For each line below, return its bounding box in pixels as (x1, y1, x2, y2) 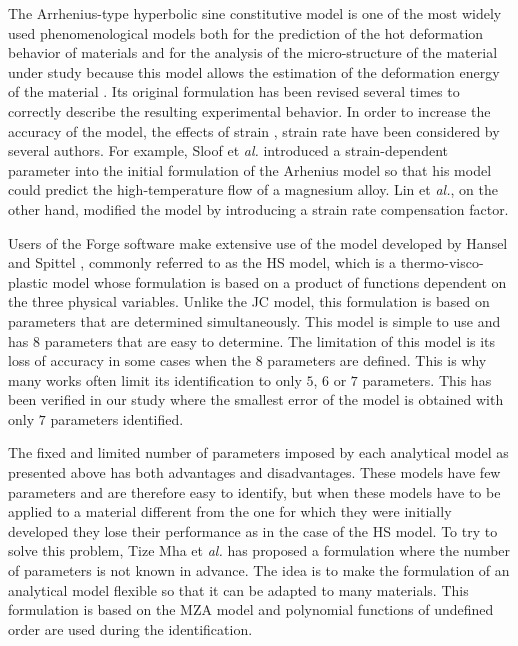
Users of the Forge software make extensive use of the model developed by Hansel (8, 232, 508, 253)
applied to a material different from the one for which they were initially (8, 501, 452, 522)
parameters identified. (50, 408, 184, 429)
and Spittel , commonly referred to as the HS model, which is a (8, 252, 396, 273)
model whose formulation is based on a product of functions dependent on (52, 271, 507, 292)
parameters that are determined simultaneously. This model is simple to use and (8, 310, 501, 331)
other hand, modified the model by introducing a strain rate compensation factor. (8, 198, 509, 219)
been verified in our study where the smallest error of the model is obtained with (8, 389, 504, 410)
